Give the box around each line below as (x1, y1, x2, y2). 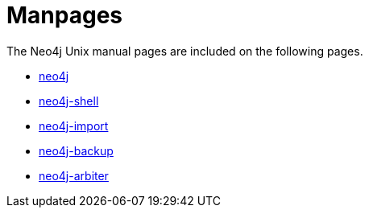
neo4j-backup (39, 143, 114, 158)
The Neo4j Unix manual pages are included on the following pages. (6, 43, 363, 58)
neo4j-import (39, 118, 109, 133)
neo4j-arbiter (39, 168, 109, 183)
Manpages (6, 2, 123, 29)
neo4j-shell (39, 93, 99, 108)
